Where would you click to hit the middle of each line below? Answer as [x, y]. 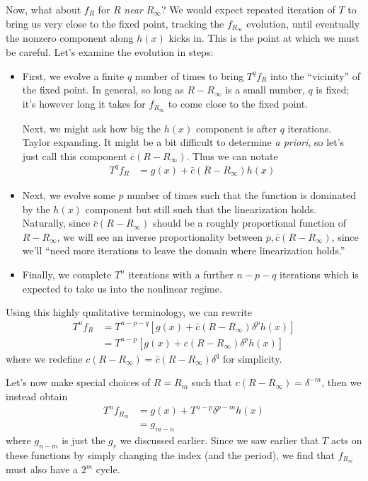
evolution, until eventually [303, 23]
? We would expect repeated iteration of [248, 9]
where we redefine [44, 358]
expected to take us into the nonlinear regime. [122, 288]
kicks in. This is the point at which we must [264, 38]
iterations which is [319, 274]
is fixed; [333, 90]
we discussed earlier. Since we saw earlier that [219, 440]
